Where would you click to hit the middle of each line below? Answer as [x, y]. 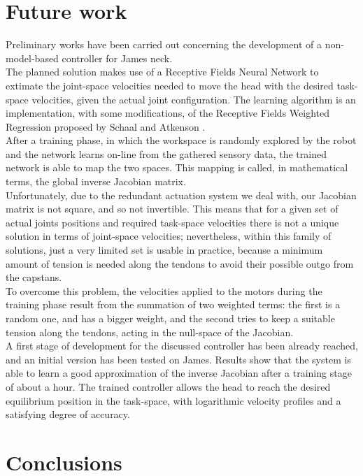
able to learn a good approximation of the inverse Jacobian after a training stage [179, 373]
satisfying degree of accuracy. [68, 414]
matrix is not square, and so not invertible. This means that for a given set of [172, 209]
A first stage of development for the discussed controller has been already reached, [182, 346]
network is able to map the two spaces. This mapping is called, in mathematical [177, 167]
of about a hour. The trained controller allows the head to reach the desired [168, 386]
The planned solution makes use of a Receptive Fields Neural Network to [162, 72]
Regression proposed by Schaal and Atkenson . [106, 126]
